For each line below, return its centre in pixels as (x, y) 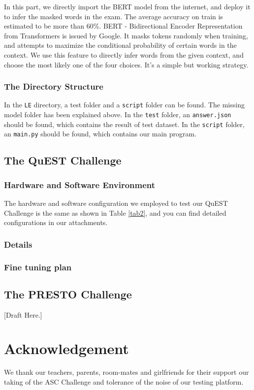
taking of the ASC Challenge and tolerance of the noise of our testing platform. (124, 381)
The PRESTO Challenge (68, 294)
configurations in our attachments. (56, 222)
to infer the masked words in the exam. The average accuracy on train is (113, 16)
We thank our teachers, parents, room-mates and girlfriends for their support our (127, 372)
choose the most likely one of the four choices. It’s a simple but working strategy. (126, 64)
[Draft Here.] (23, 314)
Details (18, 244)
